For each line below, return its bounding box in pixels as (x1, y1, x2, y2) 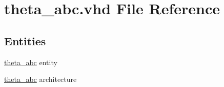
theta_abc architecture (4, 74, 77, 84)
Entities (4, 33, 46, 48)
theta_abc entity (4, 56, 57, 67)
